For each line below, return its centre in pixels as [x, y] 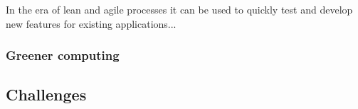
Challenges [46, 94]
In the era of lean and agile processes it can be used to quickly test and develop [179, 9]
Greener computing [63, 55]
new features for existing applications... [91, 23]
